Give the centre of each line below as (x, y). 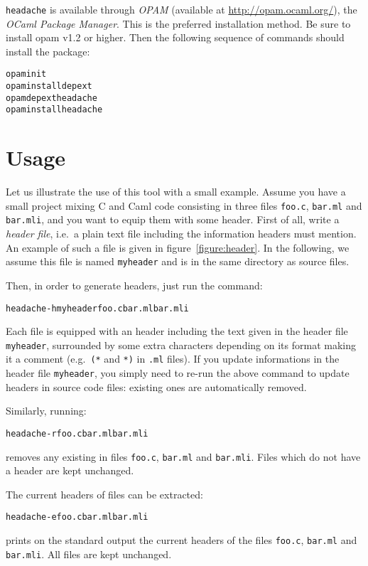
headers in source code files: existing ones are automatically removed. (156, 386)
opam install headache (54, 110)
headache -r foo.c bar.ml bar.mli (77, 433)
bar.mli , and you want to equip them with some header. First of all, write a (173, 219)
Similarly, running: (46, 411)
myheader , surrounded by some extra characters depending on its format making (181, 345)
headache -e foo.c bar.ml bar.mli (77, 517)
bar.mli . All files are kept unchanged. (89, 554)
